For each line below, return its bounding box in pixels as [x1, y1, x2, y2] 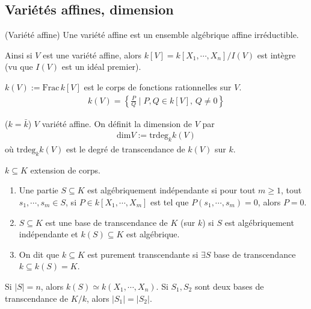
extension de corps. [30, 163, 100, 176]
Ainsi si [5, 48, 32, 61]
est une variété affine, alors [43, 48, 142, 61]
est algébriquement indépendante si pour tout [87, 184, 256, 196]
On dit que [19, 248, 60, 260]
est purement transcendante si [87, 248, 199, 260]
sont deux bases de [194, 279, 264, 292]
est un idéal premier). [61, 60, 141, 73]
